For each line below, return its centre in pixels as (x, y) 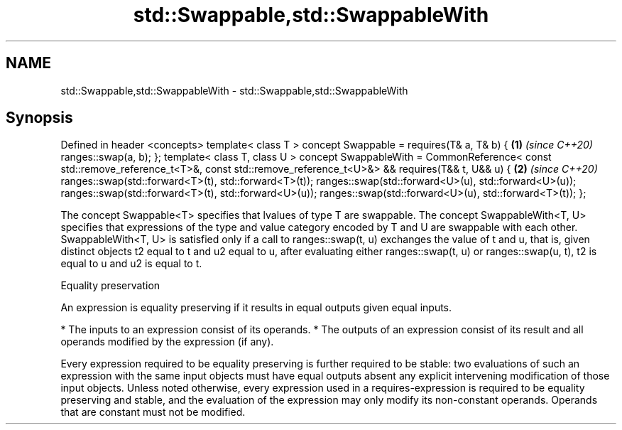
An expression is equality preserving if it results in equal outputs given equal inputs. (256, 308)
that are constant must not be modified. (153, 412)
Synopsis (39, 118)
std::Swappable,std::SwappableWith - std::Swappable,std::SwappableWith (234, 90)
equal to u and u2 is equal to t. (131, 264)
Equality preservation (110, 286)
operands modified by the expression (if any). (167, 342)
